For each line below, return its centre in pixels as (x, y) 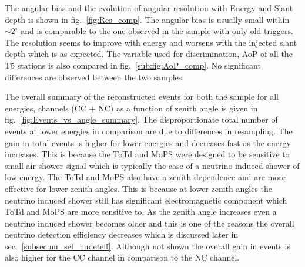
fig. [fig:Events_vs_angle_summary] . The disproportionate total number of (141, 119)
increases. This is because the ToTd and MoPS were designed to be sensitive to (147, 154)
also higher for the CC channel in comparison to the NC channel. (122, 257)
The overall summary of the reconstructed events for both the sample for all (142, 97)
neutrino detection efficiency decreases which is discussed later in (122, 234)
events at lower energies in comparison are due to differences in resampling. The (149, 131)
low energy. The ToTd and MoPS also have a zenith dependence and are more (145, 177)
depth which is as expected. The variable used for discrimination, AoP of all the (149, 54)
